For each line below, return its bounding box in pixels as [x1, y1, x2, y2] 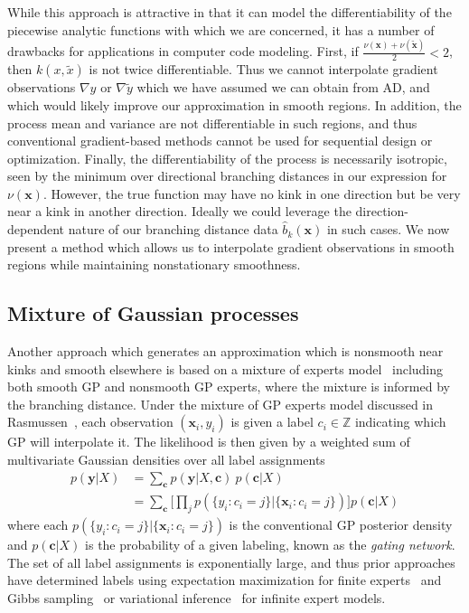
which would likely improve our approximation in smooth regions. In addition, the [7, 95, 462, 114]
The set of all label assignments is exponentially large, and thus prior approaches [7, 552, 455, 571]
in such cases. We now [326, 220, 450, 239]
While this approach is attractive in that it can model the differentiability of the [7, 3, 452, 21]
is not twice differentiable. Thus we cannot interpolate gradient [89, 60, 438, 79]
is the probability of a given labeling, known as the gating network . [85, 535, 455, 554]
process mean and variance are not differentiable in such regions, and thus [7, 113, 417, 132]
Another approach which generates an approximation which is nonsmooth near [7, 342, 444, 361]
